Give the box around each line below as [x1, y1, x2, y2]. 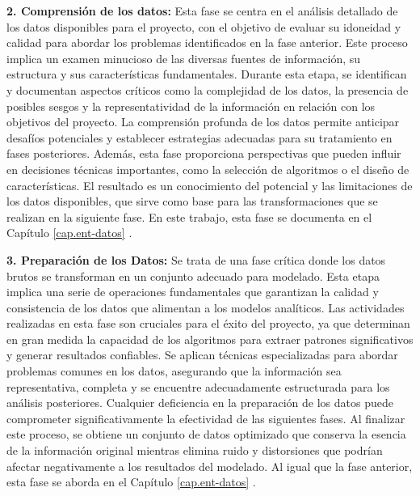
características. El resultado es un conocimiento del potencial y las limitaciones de [6, 176, 413, 193]
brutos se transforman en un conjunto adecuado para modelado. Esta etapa [6, 267, 380, 284]
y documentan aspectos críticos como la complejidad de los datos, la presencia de [6, 81, 409, 98]
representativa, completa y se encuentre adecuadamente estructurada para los [6, 378, 390, 395]
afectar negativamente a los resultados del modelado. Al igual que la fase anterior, [6, 457, 413, 474]
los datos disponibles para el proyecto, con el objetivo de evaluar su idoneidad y [6, 18, 401, 35]
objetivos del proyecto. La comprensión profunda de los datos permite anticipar [6, 113, 400, 130]
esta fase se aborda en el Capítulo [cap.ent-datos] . [6, 473, 256, 490]
